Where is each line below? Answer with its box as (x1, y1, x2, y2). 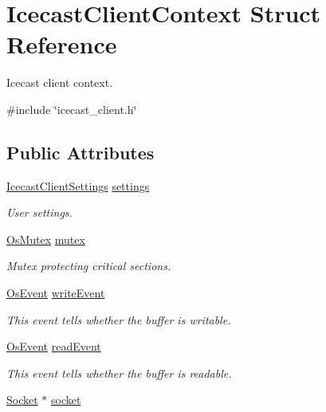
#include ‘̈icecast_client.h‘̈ (6, 100, 137, 117)
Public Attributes (6, 139, 155, 164)
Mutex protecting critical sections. (6, 257, 171, 274)
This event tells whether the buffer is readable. (6, 364, 232, 381)
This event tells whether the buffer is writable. (6, 311, 231, 328)
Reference (6, 28, 117, 61)
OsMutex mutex (6, 230, 85, 247)
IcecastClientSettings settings (6, 177, 150, 194)
